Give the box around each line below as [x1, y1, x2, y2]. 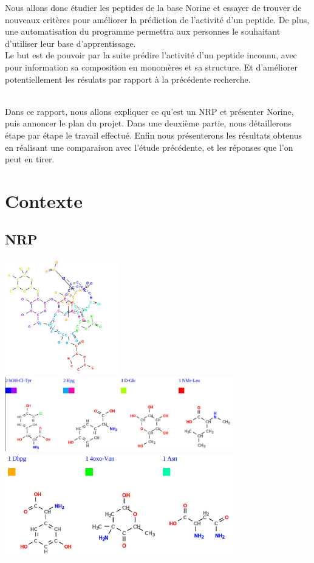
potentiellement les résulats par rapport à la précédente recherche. [5, 72, 251, 85]
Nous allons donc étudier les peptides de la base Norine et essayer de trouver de [5, 1, 302, 13]
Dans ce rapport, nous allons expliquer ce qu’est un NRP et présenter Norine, [5, 105, 294, 117]
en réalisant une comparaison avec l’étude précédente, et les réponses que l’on [5, 140, 293, 153]
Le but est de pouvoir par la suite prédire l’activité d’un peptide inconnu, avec [5, 49, 297, 61]
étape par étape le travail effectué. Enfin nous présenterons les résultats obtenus [5, 128, 302, 141]
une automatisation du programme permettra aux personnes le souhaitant [5, 25, 281, 38]
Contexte [5, 188, 83, 213]
